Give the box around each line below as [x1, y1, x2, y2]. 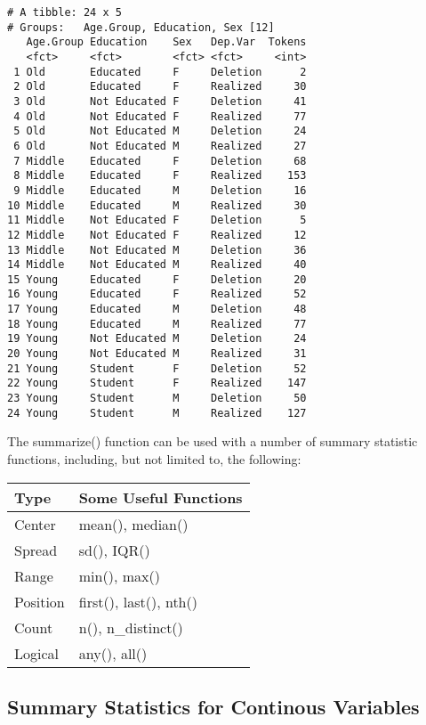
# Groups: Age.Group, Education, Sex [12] [7, 20, 275, 34]
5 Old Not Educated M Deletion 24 [13, 125, 307, 138]
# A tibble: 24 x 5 [7, 6, 122, 19]
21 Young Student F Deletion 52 [7, 362, 307, 375]
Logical [14, 642, 60, 664]
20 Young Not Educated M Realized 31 [7, 347, 307, 361]
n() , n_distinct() [78, 616, 183, 638]
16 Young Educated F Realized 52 [7, 288, 307, 301]
